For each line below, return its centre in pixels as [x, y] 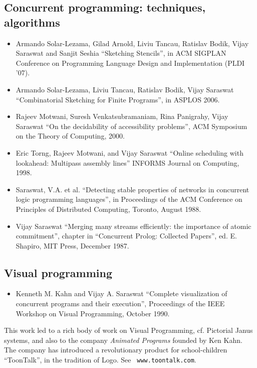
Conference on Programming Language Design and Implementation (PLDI [130, 63]
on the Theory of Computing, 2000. [70, 136]
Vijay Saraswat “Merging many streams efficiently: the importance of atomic [134, 226]
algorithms [32, 22]
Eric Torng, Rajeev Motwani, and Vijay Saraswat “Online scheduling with [130, 152]
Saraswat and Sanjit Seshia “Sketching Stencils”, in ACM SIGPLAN [121, 53]
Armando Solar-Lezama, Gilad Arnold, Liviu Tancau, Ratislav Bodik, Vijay [132, 43]
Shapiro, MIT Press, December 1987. [72, 245]
